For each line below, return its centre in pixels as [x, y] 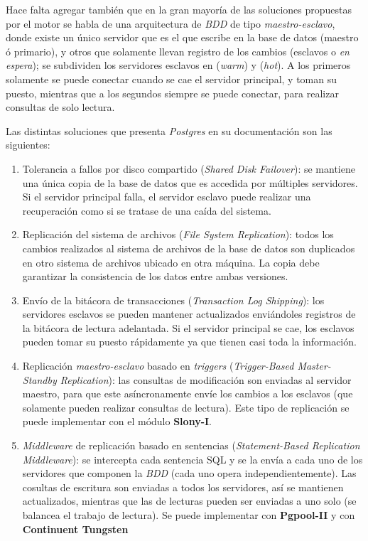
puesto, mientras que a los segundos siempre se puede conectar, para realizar [172, 93]
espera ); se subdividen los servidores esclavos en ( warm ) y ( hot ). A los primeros [178, 65]
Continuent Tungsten [75, 529]
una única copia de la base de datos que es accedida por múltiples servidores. [190, 182]
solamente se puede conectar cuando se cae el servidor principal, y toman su [171, 79]
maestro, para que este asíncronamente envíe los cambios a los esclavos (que [188, 393]
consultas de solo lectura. [60, 107]
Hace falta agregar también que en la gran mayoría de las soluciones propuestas [179, 9]
